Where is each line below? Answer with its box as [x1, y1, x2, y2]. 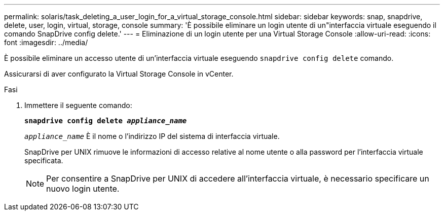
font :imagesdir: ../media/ [4, 38, 88, 47]
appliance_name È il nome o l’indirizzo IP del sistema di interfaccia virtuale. [24, 132, 280, 140]
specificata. [24, 156, 63, 165]
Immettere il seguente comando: [24, 101, 132, 110]
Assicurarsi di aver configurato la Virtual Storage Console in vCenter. [4, 69, 234, 78]
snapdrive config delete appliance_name [24, 117, 187, 125]
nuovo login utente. [46, 184, 120, 194]
